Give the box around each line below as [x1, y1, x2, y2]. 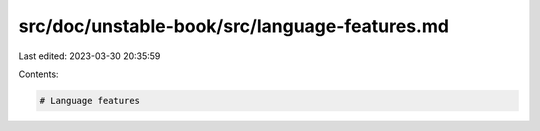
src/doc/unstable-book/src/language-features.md [18, 15, 450, 37]
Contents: [18, 68, 59, 80]
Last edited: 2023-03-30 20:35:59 [18, 50, 161, 62]
